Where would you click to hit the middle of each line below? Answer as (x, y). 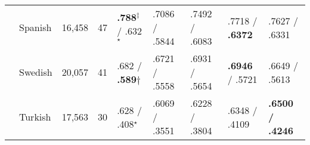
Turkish (35, 117)
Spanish (35, 27)
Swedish (36, 72)
